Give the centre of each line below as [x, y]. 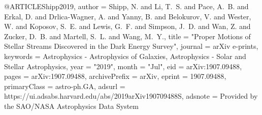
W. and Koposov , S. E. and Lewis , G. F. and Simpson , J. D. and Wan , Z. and [127, 26]
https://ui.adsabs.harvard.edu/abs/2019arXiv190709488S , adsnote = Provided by [131, 96]
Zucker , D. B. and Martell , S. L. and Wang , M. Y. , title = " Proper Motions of [127, 36]
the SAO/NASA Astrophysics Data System [71, 106]
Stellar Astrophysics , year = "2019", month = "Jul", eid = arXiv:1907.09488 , [123, 66]
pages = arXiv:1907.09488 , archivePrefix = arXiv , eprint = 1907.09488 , [115, 76]
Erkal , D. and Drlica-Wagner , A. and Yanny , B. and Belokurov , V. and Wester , [128, 16]
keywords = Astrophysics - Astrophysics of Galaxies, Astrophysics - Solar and [125, 56]
